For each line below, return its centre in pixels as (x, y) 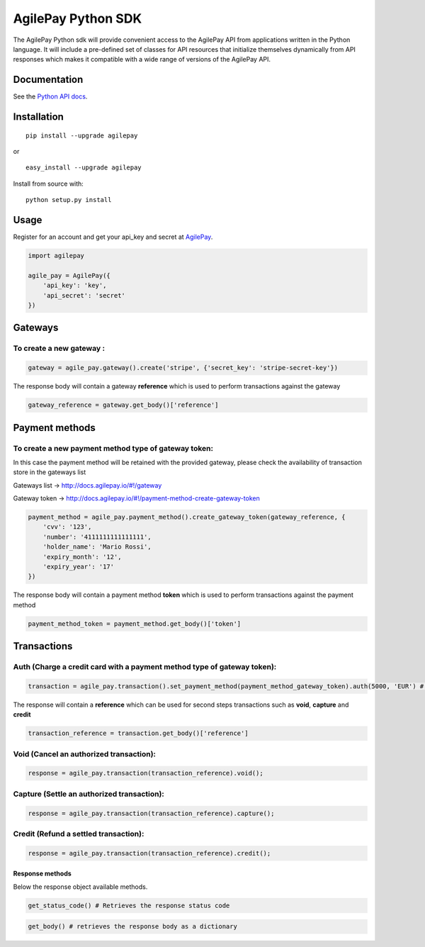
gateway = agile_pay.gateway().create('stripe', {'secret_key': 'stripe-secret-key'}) (183, 368)
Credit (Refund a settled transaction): (79, 834)
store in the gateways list (50, 472)
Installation (38, 117)
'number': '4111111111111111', (97, 537)
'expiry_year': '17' (79, 567)
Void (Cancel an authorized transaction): (84, 753)
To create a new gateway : (59, 349)
